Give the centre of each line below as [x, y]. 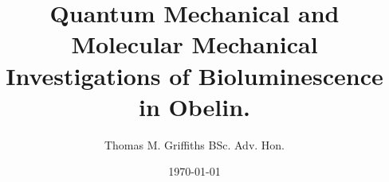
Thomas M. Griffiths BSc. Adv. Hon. [194, 144]
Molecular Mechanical [194, 44]
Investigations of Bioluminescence [194, 75]
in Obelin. [194, 106]
